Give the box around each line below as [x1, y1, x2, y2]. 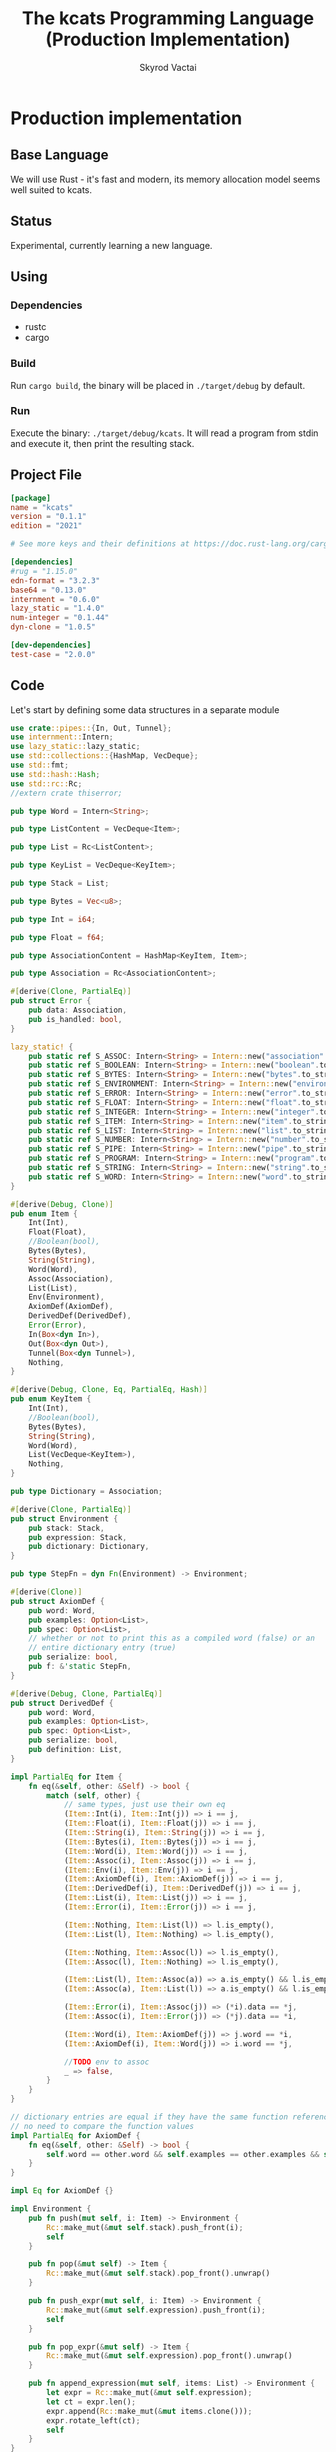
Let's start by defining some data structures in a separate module [10, 703, 280, 716]
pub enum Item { [10, 1208, 78, 1219]
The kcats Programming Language [21, 7, 315, 30]
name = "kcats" [10, 502, 74, 512]
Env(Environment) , [28, 1292, 105, 1302]
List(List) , [28, 1283, 78, 1293]
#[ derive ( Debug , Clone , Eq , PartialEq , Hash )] [10, 1385, 208, 1395]
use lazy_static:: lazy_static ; [10, 742, 141, 752]
